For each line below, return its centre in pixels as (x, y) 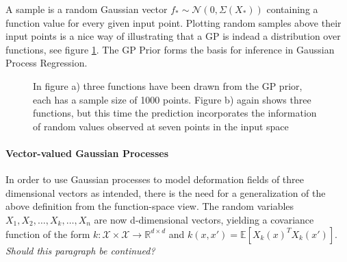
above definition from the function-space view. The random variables (150, 206)
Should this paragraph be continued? (80, 250)
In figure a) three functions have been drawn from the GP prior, (168, 85)
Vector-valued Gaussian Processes (87, 153)
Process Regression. (47, 63)
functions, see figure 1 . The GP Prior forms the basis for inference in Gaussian (170, 49)
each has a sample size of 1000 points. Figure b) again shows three (172, 99)
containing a (292, 9)
